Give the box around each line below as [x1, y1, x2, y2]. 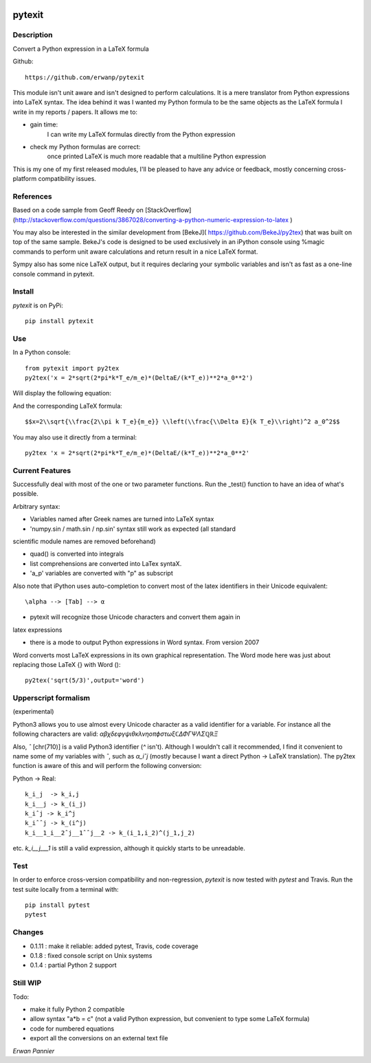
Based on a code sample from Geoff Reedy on [12, 206, 144, 215]
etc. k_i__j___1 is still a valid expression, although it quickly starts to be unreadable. [12, 844, 245, 853]
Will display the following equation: [12, 389, 111, 397]
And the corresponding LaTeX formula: [12, 402, 123, 410]
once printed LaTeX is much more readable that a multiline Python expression [47, 152, 267, 161]
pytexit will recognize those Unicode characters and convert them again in [30, 613, 240, 622]
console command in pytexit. [12, 270, 95, 278]
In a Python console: [12, 348, 71, 357]
